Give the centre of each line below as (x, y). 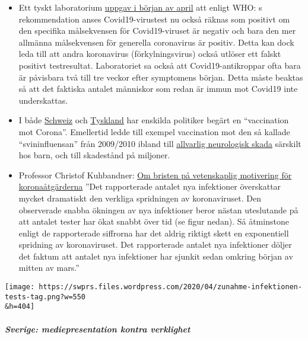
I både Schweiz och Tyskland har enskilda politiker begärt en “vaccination (154, 120)
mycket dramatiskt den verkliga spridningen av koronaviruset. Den (140, 198)
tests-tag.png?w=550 (45, 297)
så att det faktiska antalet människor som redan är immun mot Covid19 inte (158, 89)
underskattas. (43, 100)
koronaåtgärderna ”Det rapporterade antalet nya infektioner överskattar (150, 186)
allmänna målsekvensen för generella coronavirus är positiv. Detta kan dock (156, 42)
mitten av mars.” (49, 268)
